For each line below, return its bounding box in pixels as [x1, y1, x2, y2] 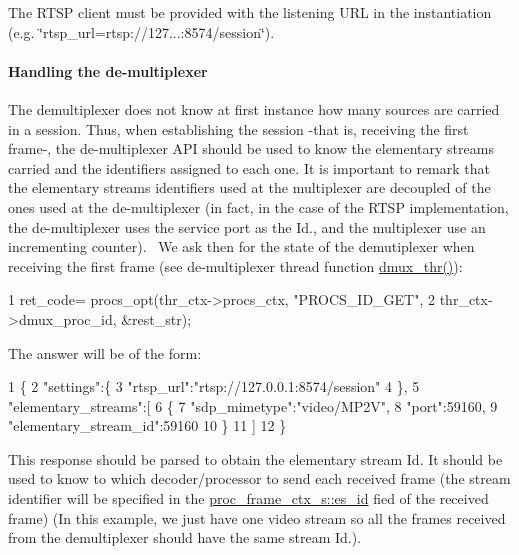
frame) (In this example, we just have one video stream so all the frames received [8, 507, 506, 528]
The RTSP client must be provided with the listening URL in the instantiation [8, 2, 492, 22]
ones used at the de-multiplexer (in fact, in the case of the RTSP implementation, [8, 196, 509, 217]
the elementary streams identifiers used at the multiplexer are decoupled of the [8, 177, 491, 198]
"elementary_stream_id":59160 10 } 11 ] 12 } [8, 415, 287, 436]
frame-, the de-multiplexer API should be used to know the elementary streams [8, 138, 494, 159]
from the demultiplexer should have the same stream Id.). [8, 527, 362, 548]
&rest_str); [121, 308, 192, 329]
